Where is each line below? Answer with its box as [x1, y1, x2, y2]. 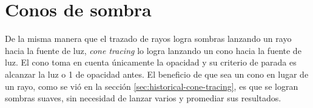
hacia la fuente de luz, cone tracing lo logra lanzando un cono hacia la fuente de [5, 44, 301, 56]
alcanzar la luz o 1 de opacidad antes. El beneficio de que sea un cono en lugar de [5, 67, 309, 80]
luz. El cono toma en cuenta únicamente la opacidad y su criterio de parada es [5, 56, 297, 69]
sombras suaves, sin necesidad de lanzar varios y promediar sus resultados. [5, 92, 281, 104]
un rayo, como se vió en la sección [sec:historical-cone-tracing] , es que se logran [5, 79, 298, 92]
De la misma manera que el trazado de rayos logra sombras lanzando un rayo [5, 32, 292, 45]
